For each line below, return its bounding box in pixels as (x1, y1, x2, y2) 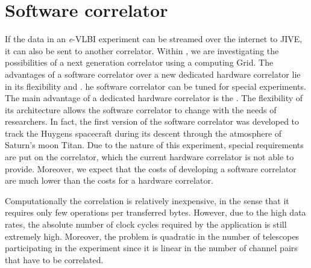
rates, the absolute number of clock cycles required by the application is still (5, 218, 287, 231)
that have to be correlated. (5, 253, 104, 266)
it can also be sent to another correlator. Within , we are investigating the (5, 44, 279, 57)
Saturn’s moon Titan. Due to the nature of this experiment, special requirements (5, 139, 304, 151)
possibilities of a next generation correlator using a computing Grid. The (5, 56, 274, 69)
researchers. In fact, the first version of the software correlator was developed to (5, 115, 300, 128)
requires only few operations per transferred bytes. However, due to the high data (5, 206, 306, 219)
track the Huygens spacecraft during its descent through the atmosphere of (5, 126, 282, 139)
